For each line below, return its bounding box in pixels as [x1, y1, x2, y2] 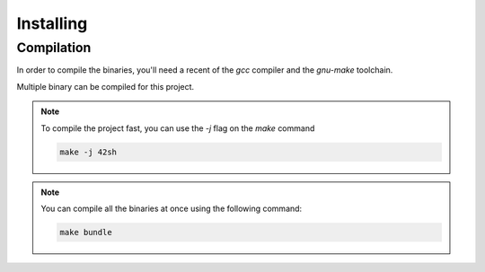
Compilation [16, 39, 92, 56]
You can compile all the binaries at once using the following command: [40, 203, 303, 214]
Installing [16, 13, 88, 33]
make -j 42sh [59, 146, 117, 157]
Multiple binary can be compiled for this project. [16, 81, 195, 92]
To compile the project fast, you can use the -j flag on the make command [40, 122, 315, 134]
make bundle [59, 227, 112, 237]
